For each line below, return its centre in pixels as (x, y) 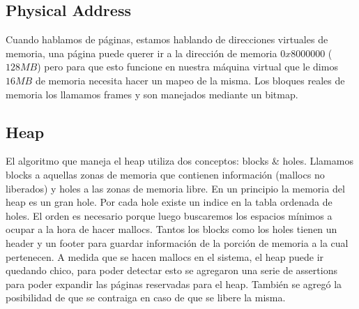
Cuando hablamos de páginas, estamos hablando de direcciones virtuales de (167, 39)
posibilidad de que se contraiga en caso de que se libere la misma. (146, 297)
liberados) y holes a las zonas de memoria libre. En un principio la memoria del (175, 188)
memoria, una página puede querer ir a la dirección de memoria (142, 53)
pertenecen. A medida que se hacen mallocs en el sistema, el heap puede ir (165, 256)
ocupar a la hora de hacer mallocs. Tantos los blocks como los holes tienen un (171, 229)
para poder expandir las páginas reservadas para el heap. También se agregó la (174, 284)
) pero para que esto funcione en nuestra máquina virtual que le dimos (188, 67)
